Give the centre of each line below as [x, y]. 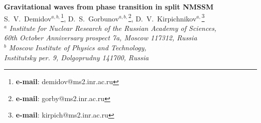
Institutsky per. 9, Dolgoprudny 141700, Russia [77, 57]
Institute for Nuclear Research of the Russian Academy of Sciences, [113, 28]
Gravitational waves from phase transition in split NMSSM [109, 6]
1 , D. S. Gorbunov [90, 17]
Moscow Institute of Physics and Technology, [78, 48]
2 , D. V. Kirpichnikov [162, 17]
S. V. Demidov [28, 18]
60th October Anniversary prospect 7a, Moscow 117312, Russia [101, 38]
